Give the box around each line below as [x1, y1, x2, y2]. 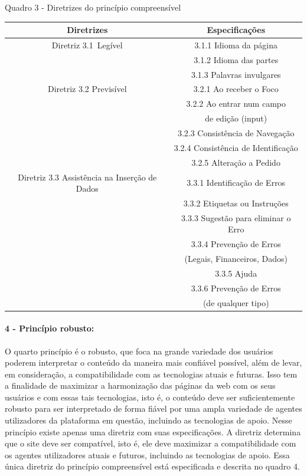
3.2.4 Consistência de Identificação [174, 141, 298, 153]
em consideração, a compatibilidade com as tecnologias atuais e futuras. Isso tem [5, 367, 298, 380]
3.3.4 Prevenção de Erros [191, 238, 281, 250]
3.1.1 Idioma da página [194, 38, 277, 51]
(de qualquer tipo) [203, 296, 269, 308]
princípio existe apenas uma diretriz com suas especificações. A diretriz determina [5, 425, 301, 438]
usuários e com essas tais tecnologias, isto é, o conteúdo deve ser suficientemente [5, 390, 295, 403]
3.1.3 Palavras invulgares [191, 68, 281, 80]
